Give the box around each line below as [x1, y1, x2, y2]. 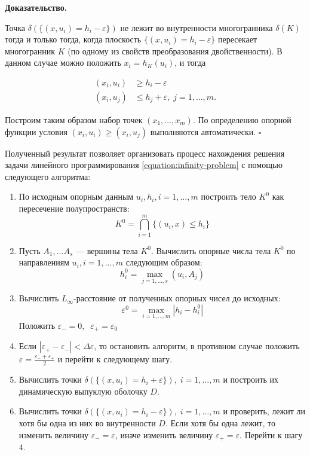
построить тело [201, 190, 256, 203]
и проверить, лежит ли [223, 405, 305, 417]
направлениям [19, 256, 69, 268]
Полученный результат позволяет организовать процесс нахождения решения [5, 146, 285, 159]
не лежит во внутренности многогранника [120, 21, 273, 33]
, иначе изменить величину [115, 428, 213, 441]
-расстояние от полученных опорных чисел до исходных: [73, 292, 281, 304]
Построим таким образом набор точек [5, 114, 143, 126]
